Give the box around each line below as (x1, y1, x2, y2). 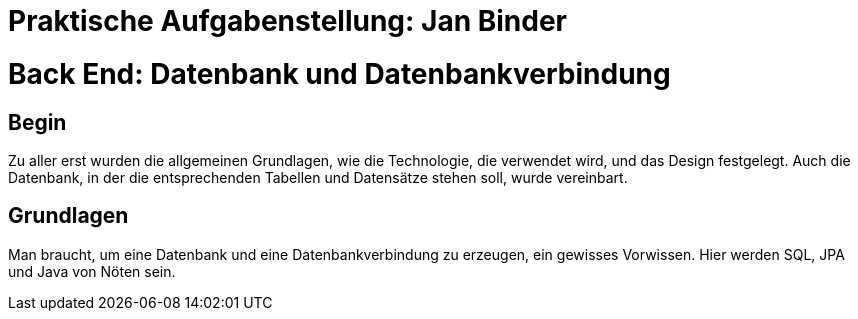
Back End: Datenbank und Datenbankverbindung (8, 56, 671, 91)
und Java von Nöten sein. (8, 262, 176, 280)
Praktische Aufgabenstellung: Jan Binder (8, 4, 568, 38)
